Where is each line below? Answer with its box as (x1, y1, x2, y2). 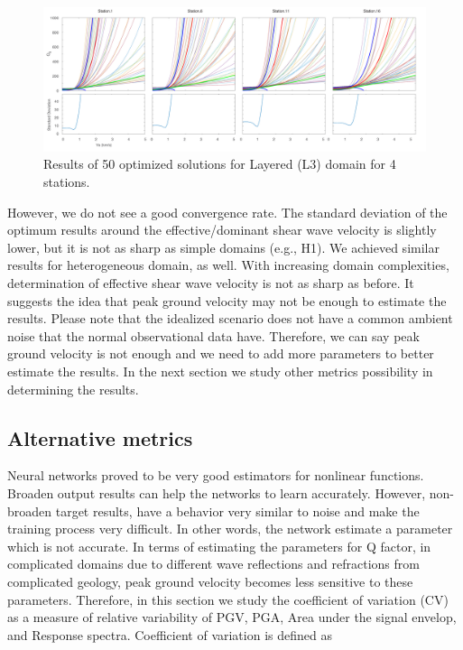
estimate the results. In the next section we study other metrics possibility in (7, 361, 433, 380)
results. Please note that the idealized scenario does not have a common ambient (7, 309, 453, 328)
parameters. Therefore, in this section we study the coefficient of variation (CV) (7, 590, 449, 608)
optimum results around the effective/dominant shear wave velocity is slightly (7, 220, 437, 239)
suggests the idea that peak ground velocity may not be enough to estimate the (7, 291, 447, 310)
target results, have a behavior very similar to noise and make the (55, 501, 420, 520)
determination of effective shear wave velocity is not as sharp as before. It (7, 273, 414, 292)
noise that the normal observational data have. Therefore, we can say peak (7, 326, 420, 345)
